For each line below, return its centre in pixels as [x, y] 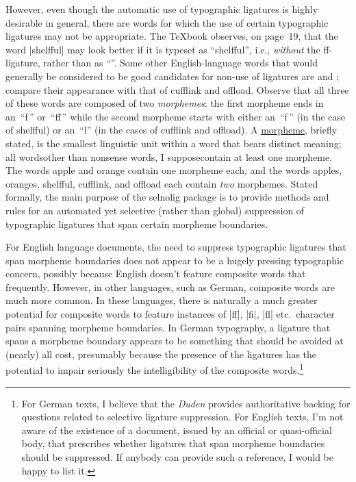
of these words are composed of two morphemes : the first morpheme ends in [165, 103]
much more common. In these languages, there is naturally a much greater [162, 300]
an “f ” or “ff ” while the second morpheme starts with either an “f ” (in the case [176, 116]
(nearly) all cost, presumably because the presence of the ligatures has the [161, 354]
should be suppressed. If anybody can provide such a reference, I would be [177, 457]
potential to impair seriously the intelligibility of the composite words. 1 [155, 369]
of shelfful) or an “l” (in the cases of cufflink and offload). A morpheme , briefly [171, 130]
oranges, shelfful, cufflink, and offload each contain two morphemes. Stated [162, 183]
